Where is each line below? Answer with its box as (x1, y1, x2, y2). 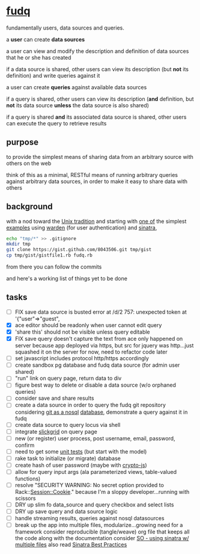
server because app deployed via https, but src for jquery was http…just (14, 342, 194, 349)
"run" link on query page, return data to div (14, 375, 122, 382)
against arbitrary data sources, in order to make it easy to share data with (6, 178, 188, 185)
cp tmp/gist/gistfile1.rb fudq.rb (6, 252, 93, 258)
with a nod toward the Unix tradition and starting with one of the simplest (6, 217, 187, 225)
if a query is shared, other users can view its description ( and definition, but (6, 95, 194, 102)
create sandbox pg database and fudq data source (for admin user (14, 361, 180, 369)
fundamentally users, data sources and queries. (6, 24, 124, 31)
